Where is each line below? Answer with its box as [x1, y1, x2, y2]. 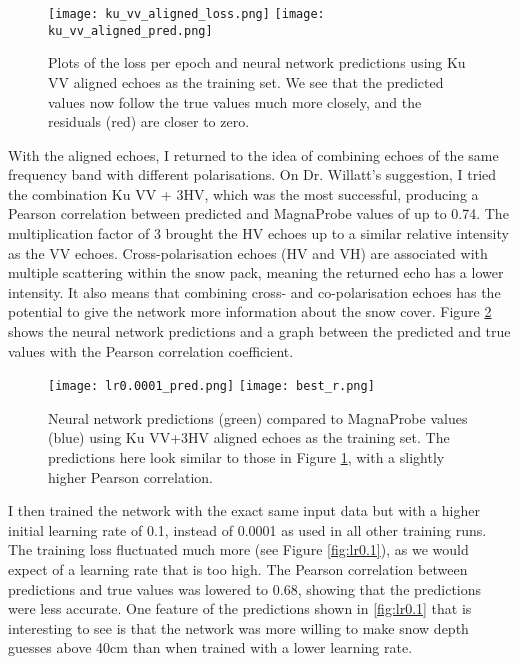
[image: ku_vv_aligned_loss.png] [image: [48, 7, 325, 21]
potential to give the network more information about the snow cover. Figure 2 [8, 301, 492, 322]
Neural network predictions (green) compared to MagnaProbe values [48, 407, 468, 428]
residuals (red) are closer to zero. [48, 111, 250, 132]
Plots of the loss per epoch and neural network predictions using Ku [48, 52, 466, 73]
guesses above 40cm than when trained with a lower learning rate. [8, 637, 413, 658]
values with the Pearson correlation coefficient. [8, 340, 294, 361]
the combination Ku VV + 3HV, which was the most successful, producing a [8, 183, 479, 204]
